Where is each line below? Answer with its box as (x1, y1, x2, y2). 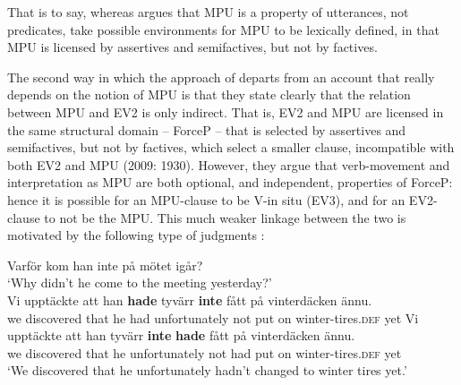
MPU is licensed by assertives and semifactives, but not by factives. (7, 38, 378, 56)
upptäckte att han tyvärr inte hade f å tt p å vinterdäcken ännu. (7, 326, 355, 345)
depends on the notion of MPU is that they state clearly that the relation (7, 85, 411, 104)
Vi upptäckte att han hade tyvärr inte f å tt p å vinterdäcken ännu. (7, 290, 372, 309)
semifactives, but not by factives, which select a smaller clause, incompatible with (7, 138, 455, 157)
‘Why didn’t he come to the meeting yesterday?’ (7, 273, 272, 292)
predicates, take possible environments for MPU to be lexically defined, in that (7, 20, 440, 38)
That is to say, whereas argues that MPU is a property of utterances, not (7, 3, 409, 21)
